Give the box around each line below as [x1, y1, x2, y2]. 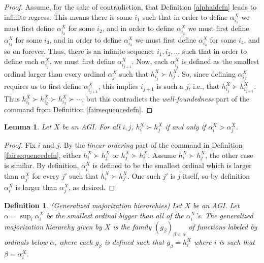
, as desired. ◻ [68, 181, 115, 192]
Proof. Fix [4, 140, 36, 150]
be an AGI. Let [193, 200, 240, 210]
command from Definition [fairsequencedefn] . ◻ [4, 104, 153, 115]
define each [4, 55, 39, 66]
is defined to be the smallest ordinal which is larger [92, 160, 252, 171]
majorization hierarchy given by [4, 221, 102, 232]
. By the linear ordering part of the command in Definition [59, 140, 243, 150]
